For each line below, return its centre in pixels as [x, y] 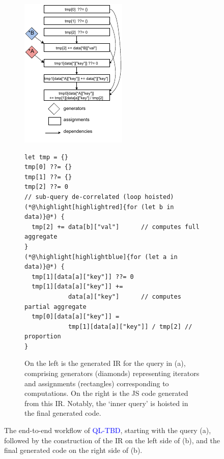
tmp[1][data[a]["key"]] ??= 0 [83, 277]
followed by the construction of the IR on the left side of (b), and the [112, 440]
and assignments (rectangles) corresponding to [97, 383]
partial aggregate [55, 307]
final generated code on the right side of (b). [73, 450]
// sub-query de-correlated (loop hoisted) [99, 197]
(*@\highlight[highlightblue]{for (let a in [101, 257]
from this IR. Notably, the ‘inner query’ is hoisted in [106, 403]
